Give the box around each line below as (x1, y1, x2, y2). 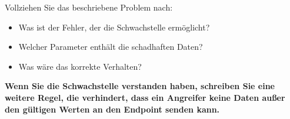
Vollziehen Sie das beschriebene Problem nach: (5, 1, 173, 13)
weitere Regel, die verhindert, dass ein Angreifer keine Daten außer (5, 91, 285, 103)
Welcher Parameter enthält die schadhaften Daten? (18, 40, 203, 53)
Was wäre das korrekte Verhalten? (18, 60, 142, 72)
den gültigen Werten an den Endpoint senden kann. (5, 103, 220, 115)
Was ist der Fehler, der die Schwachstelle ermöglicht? (18, 21, 210, 33)
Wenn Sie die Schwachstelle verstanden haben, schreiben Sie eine (5, 80, 275, 92)
